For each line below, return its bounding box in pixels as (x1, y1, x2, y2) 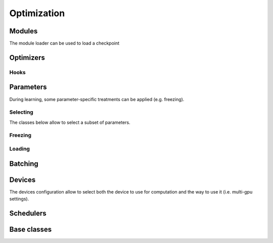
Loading (9, 145, 30, 153)
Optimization (9, 8, 65, 19)
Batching (9, 159, 39, 168)
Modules (9, 27, 38, 35)
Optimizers (9, 53, 45, 62)
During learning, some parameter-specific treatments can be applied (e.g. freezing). (9, 96, 185, 102)
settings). (9, 196, 29, 202)
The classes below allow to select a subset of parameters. (9, 119, 131, 125)
